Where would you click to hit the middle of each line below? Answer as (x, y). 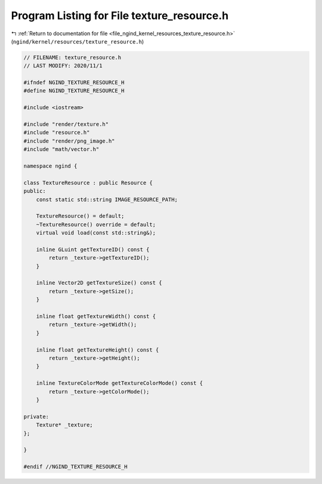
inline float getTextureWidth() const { (96, 317)
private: (36, 417)
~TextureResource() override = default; (96, 224)
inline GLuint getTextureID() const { (93, 249)
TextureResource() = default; (80, 216)
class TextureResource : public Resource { (88, 183)
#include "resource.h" (57, 132)
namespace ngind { (50, 166)
